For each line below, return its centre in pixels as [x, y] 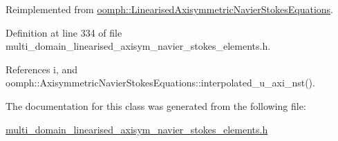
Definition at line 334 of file [64, 32]
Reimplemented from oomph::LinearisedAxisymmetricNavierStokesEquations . [169, 9]
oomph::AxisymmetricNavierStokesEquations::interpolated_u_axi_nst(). [160, 83]
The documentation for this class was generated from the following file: [156, 105]
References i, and [42, 69]
